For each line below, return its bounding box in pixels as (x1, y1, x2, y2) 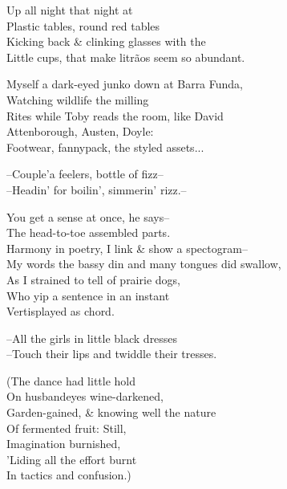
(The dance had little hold (6, 372, 136, 389)
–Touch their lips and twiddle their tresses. (6, 345, 217, 362)
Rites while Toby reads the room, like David (6, 107, 224, 124)
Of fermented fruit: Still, (6, 419, 127, 436)
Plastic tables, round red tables (6, 17, 160, 34)
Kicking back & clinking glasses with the (6, 33, 206, 50)
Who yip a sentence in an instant (6, 287, 170, 304)
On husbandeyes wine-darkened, (6, 388, 164, 405)
